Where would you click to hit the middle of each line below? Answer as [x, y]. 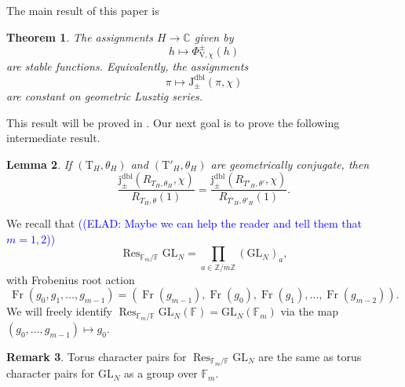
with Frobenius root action [71, 279]
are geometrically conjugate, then [290, 164]
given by [214, 37]
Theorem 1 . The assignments [80, 37]
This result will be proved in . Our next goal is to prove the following [173, 122]
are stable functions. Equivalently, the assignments [128, 66]
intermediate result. [53, 138]
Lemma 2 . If [39, 164]
